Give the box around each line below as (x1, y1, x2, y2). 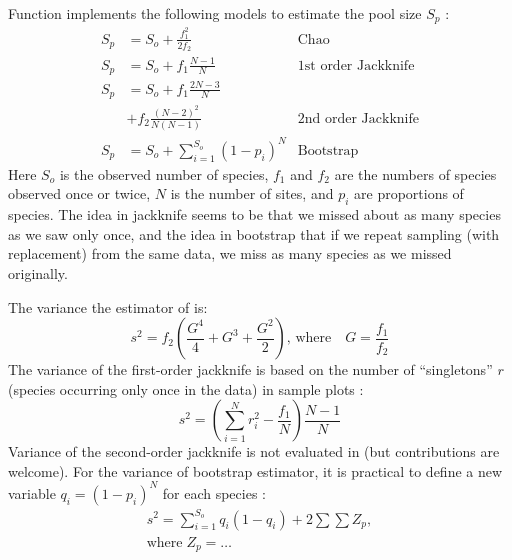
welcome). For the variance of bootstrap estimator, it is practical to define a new (8, 460, 503, 481)
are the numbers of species (334, 163, 497, 184)
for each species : (162, 482, 266, 503)
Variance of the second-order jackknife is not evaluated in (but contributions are (8, 441, 500, 462)
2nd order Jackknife (297, 111, 419, 126)
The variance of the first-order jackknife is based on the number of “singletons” (8, 359, 493, 380)
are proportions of (354, 183, 464, 204)
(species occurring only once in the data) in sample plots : (8, 378, 364, 399)
